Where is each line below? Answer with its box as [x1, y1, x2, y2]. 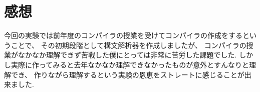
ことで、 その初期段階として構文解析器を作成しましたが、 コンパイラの [11, 39, 246, 50]
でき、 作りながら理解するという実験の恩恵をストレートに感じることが [11, 69, 244, 79]
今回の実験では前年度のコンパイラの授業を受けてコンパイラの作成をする [4, 30, 242, 40]
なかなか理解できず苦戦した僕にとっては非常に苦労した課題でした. [18, 49, 237, 60]
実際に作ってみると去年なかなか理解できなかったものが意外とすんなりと [11, 59, 249, 69]
